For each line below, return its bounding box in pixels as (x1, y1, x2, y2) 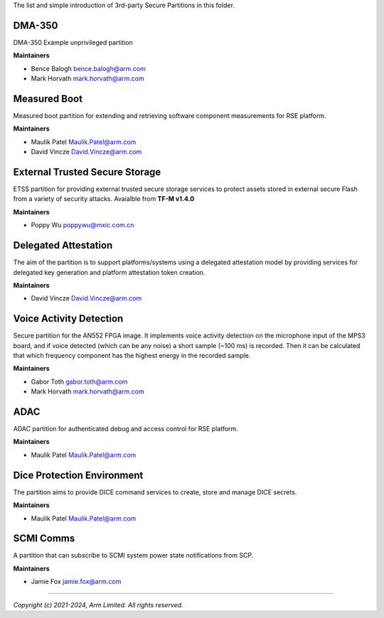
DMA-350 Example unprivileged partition (13, 38, 133, 46)
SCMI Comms (13, 533, 75, 545)
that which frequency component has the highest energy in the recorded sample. (13, 352, 251, 359)
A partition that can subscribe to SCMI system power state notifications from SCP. (13, 551, 254, 560)
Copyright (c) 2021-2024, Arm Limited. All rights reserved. (13, 600, 184, 609)
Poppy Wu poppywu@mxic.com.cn (31, 221, 134, 229)
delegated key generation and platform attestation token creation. (13, 268, 206, 276)
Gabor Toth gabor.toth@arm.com (31, 377, 128, 386)
